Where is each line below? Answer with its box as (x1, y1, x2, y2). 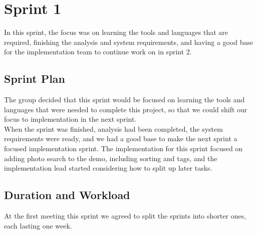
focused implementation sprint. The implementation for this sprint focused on (4, 143, 243, 154)
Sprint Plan (4, 71, 66, 86)
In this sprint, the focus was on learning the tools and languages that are (4, 27, 228, 37)
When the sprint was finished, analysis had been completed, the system (4, 123, 223, 134)
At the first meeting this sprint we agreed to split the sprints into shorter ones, (4, 211, 246, 221)
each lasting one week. (4, 220, 72, 231)
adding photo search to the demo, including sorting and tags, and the (4, 153, 217, 163)
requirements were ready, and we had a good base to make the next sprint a (4, 133, 237, 144)
